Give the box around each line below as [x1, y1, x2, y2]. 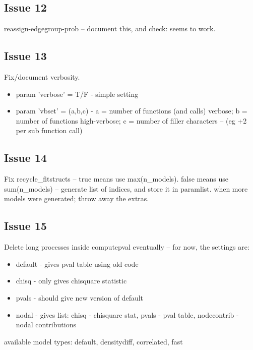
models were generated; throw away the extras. [4, 193, 149, 204]
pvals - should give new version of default [16, 292, 144, 303]
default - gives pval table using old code [16, 258, 139, 269]
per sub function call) [16, 125, 83, 136]
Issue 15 [4, 218, 47, 234]
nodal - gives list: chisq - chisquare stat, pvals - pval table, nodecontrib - [16, 309, 239, 320]
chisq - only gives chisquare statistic [16, 275, 127, 286]
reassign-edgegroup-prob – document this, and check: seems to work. [4, 23, 216, 34]
